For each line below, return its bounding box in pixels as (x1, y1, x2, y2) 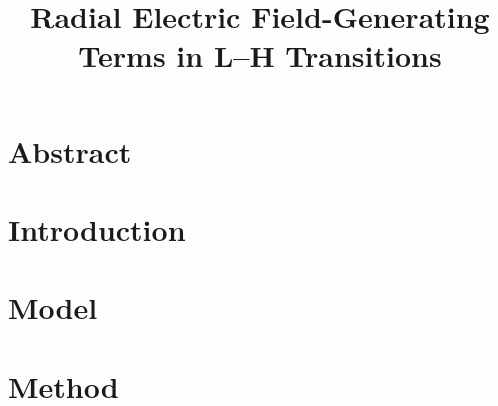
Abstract (8, 130, 132, 171)
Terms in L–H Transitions (78, 35, 442, 76)
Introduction (8, 208, 186, 249)
